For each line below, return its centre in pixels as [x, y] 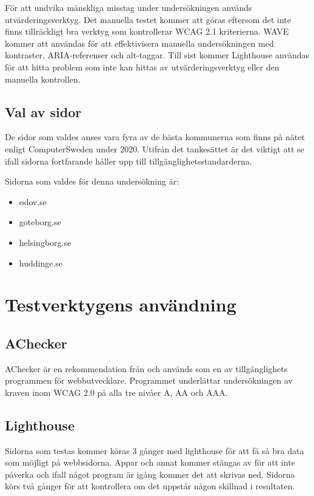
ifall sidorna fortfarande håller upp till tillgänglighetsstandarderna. [129, 161]
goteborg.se [40, 222]
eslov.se [33, 201]
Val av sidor [43, 111]
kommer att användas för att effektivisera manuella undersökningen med [139, 43]
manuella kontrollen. [43, 79]
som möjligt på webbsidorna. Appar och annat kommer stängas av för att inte [150, 462]
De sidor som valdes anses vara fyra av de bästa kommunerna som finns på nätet [155, 137]
